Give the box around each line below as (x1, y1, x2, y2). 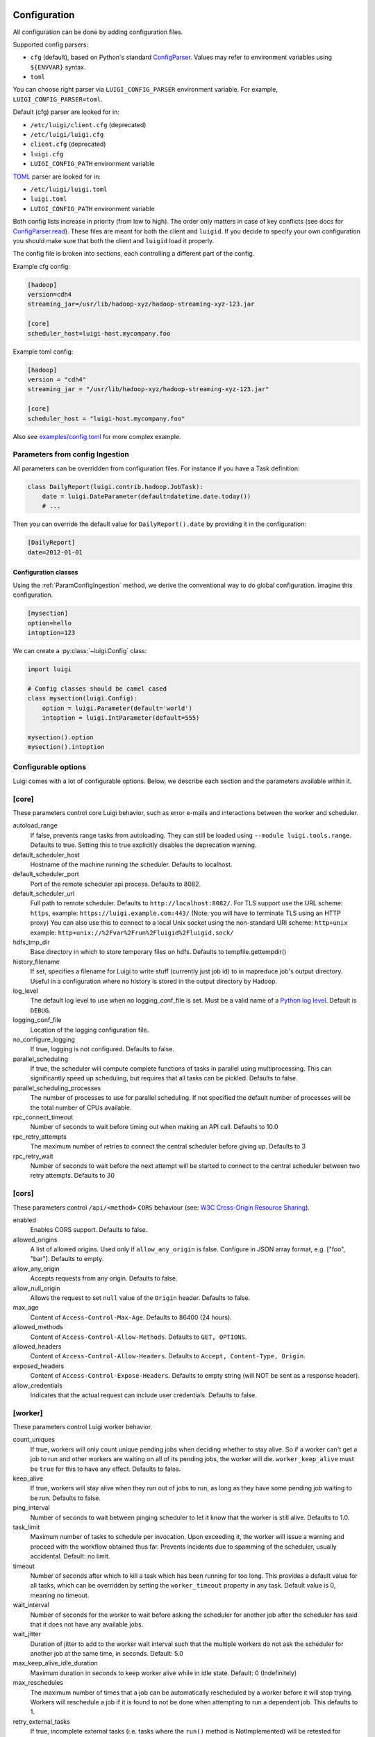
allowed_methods (12, 1323, 64, 1331)
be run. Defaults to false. (30, 1494, 101, 1502)
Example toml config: (12, 347, 74, 356)
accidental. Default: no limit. (30, 1552, 110, 1561)
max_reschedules (12, 1679, 64, 1687)
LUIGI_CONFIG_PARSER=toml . (12, 94, 103, 104)
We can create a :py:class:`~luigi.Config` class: (12, 646, 147, 655)
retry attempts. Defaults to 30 (30, 1171, 115, 1180)
